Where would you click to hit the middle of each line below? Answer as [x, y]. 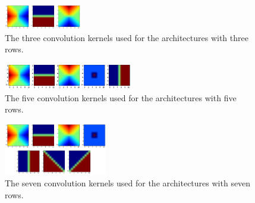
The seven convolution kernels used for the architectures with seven [128, 183]
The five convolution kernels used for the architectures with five [121, 97]
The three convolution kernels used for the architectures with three [127, 37]
